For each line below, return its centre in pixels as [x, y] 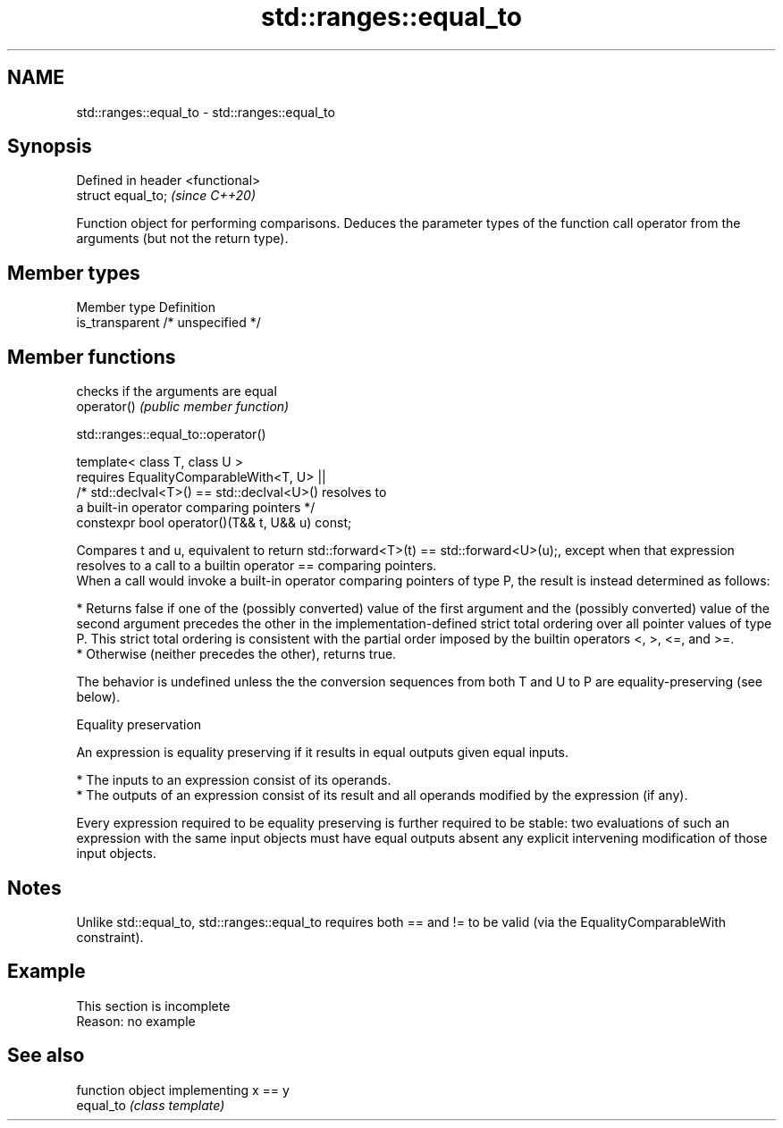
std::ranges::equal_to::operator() [171, 434]
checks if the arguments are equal [177, 391]
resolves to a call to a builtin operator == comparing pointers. [257, 566]
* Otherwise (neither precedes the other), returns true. [236, 654]
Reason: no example [136, 1021]
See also [46, 1056]
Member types [74, 273]
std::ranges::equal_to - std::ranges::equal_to [206, 112]
